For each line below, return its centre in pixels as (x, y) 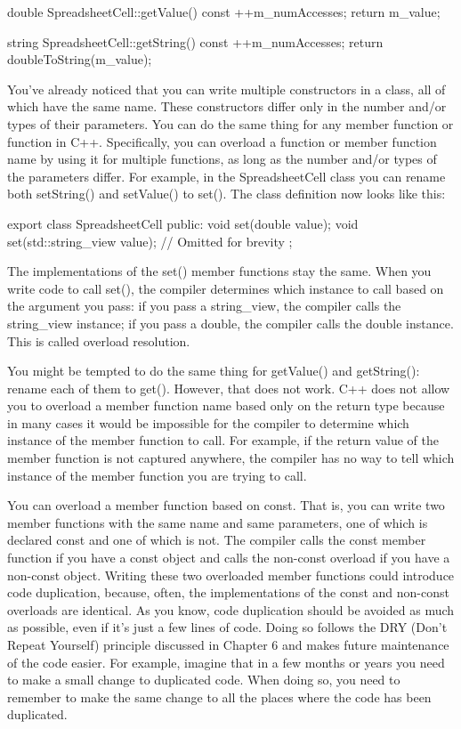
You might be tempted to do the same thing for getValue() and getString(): (214, 371)
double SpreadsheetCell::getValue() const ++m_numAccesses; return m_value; (224, 12)
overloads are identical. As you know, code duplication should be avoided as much (231, 609)
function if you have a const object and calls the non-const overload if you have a (229, 558)
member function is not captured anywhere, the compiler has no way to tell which (231, 458)
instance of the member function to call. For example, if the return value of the (223, 440)
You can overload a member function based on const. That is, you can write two (226, 505)
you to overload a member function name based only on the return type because (226, 405)
